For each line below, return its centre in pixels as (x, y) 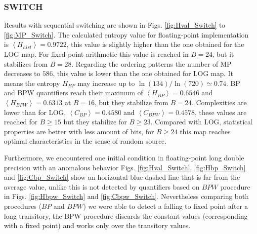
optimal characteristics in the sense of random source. (85, 141)
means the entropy (32, 83)
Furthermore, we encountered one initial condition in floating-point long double (124, 157)
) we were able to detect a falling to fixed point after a (166, 206)
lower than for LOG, (35, 112)
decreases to (22, 73)
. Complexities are (219, 102)
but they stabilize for (95, 122)
